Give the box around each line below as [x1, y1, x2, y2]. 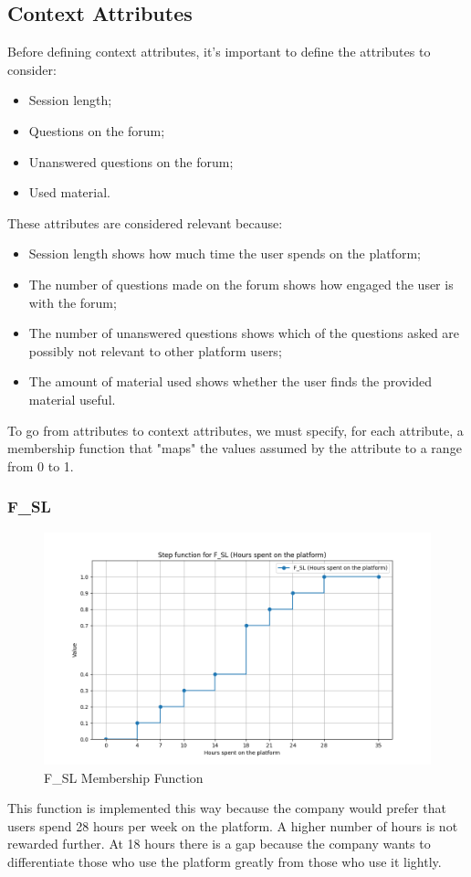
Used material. [28, 183, 110, 202]
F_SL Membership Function [44, 767, 204, 787]
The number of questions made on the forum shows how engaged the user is [28, 274, 454, 293]
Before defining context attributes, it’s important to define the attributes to [7, 42, 431, 61]
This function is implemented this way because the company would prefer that [7, 798, 447, 818]
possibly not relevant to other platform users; [28, 341, 282, 360]
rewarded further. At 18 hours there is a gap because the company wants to [7, 834, 431, 853]
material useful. [28, 389, 116, 408]
